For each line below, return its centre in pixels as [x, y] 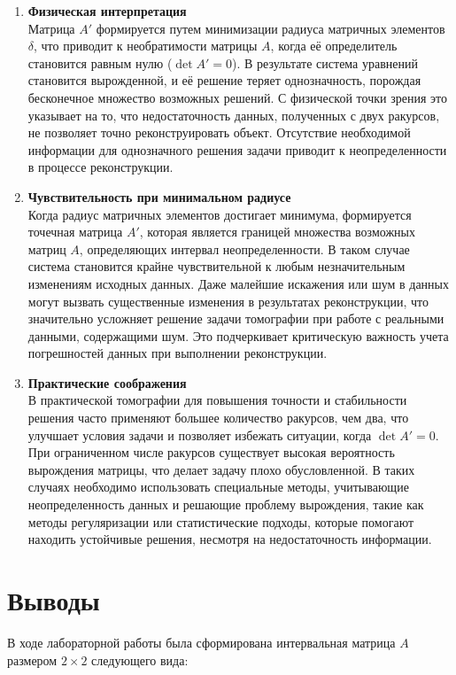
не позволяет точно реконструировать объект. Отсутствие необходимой [219, 132]
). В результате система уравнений [325, 62]
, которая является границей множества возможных [277, 232]
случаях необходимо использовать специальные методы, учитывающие [218, 487]
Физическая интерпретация [107, 11]
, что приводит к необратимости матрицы [146, 46]
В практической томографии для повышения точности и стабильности [217, 400]
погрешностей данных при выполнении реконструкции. [178, 353]
